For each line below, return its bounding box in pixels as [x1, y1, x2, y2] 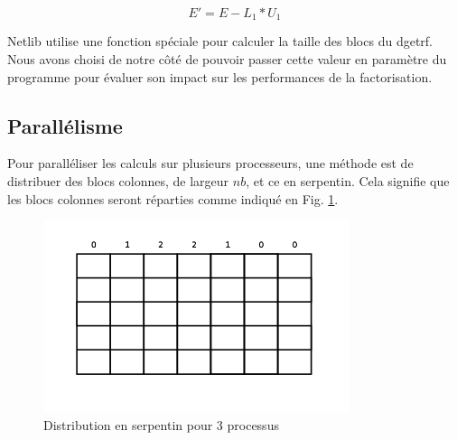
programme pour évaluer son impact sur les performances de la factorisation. [7, 67, 433, 86]
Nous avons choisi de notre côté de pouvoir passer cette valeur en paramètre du [7, 50, 447, 69]
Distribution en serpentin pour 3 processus [43, 415, 279, 434]
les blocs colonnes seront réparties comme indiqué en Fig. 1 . [7, 189, 339, 208]
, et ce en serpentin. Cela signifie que [246, 172, 450, 191]
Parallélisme [7, 111, 123, 139]
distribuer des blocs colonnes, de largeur [7, 172, 229, 191]
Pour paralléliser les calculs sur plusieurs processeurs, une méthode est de [7, 154, 414, 173]
